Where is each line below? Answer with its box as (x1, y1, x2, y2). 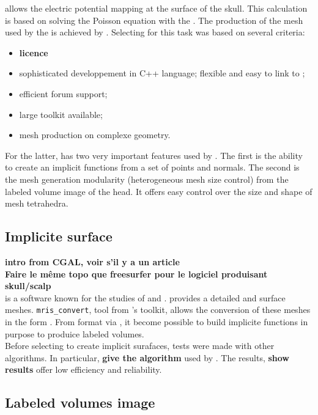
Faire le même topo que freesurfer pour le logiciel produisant (5, 267, 268, 280)
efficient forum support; (19, 87, 108, 100)
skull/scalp (5, 279, 51, 292)
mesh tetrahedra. (5, 197, 68, 210)
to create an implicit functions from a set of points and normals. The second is (5, 161, 300, 174)
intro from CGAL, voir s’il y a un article (5, 255, 180, 268)
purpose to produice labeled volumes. (5, 327, 144, 340)
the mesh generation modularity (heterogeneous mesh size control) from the (5, 172, 289, 185)
